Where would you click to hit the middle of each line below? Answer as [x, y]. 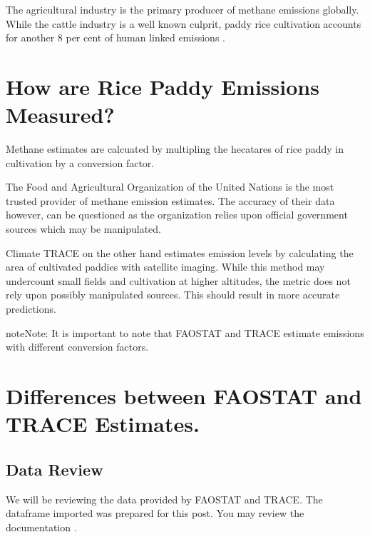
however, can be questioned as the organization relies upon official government [177, 215]
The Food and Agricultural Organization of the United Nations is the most [170, 187]
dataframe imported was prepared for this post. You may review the [155, 513]
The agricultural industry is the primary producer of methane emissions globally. [183, 9]
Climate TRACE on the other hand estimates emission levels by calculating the [180, 252]
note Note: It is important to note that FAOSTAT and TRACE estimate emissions [185, 332]
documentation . [41, 527]
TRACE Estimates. [103, 424]
